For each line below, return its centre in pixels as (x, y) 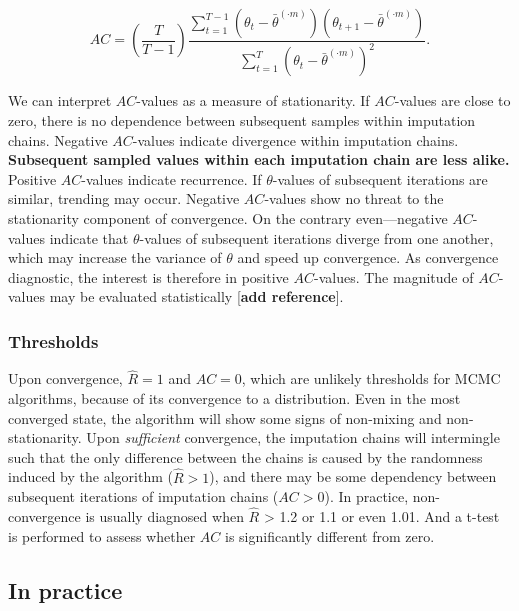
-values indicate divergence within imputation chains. (295, 139)
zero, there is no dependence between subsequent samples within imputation (242, 119)
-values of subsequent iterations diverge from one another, (316, 237)
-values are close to (452, 100)
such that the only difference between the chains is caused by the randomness (245, 456)
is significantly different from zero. (329, 535)
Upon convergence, (65, 378)
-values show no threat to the (354, 198)
